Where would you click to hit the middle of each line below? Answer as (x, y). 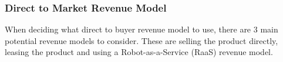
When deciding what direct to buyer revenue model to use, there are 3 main (141, 29)
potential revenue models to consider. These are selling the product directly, (141, 40)
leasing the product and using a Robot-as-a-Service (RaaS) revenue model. (139, 52)
